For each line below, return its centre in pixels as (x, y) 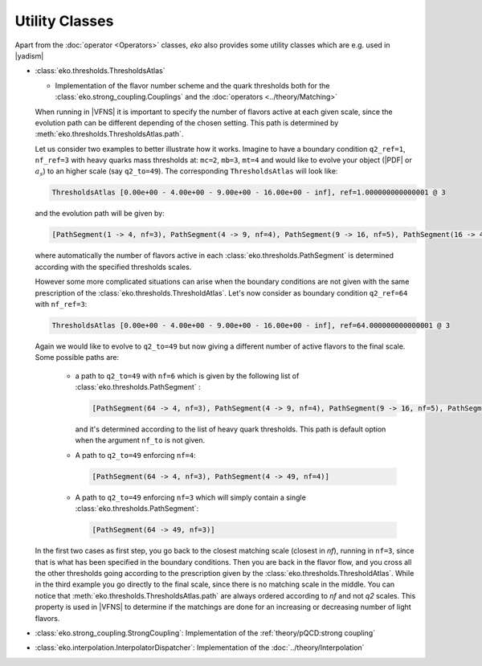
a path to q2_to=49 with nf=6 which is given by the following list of (187, 376)
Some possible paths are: (77, 358)
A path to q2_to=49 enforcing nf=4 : (135, 455)
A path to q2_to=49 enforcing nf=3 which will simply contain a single (191, 497)
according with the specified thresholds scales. (113, 267)
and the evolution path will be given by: (100, 214)
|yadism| (29, 55)
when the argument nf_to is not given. (140, 440)
